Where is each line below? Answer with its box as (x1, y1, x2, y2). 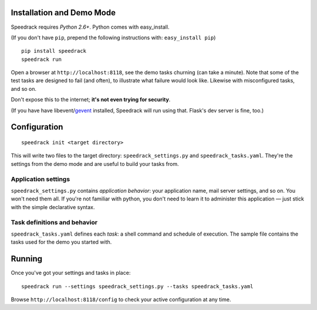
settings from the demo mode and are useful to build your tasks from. (11, 160, 179, 167)
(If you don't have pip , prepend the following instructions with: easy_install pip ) (11, 34, 216, 41)
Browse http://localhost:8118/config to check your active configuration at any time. (11, 296, 231, 303)
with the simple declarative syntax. (11, 203, 95, 210)
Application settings (11, 175, 70, 183)
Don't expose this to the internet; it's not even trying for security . (11, 96, 171, 103)
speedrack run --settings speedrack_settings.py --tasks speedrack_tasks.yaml (21, 283, 254, 289)
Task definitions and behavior (11, 218, 98, 226)
